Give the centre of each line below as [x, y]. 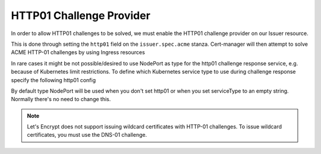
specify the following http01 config [53, 80]
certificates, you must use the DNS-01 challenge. [87, 135]
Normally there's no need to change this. [61, 99]
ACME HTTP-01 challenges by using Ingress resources [78, 52]
